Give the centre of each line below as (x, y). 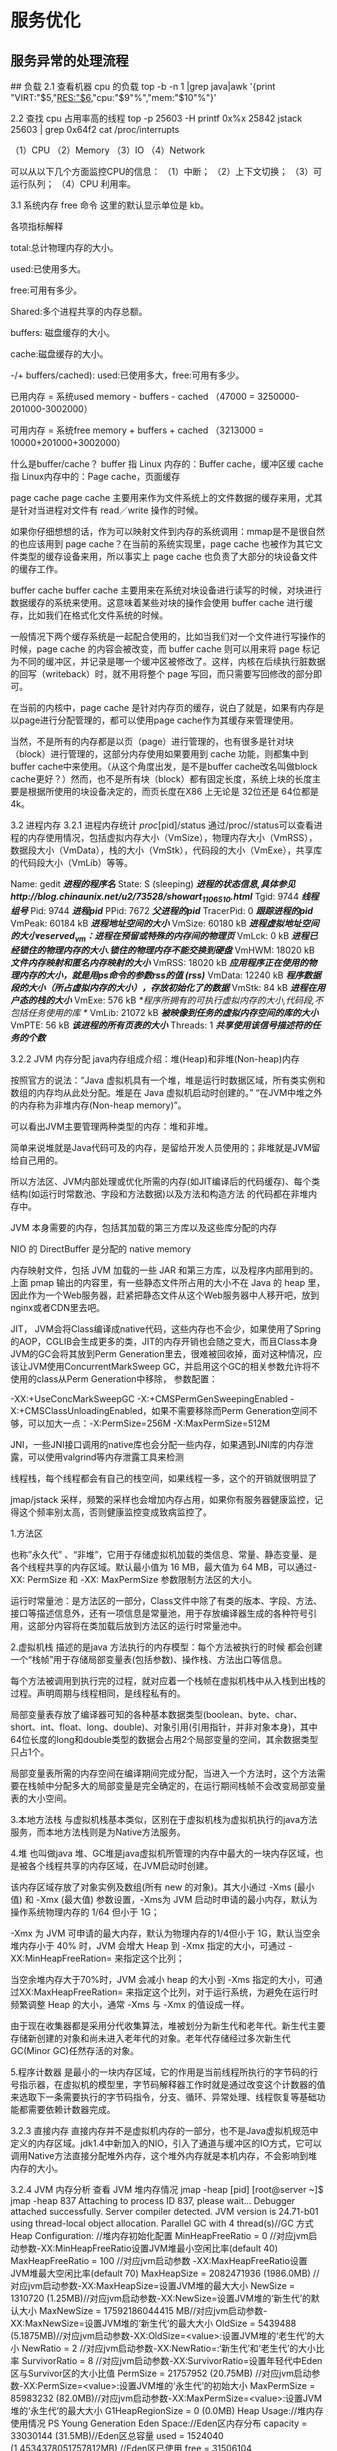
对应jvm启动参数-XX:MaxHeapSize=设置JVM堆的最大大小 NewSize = (153, 2285)
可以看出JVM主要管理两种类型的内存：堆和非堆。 (112, 1126)
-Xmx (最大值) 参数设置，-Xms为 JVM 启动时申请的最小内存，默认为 (176, 1899)
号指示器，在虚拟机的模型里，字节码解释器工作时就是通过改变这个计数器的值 (168, 2084)
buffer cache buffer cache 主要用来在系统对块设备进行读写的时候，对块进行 (166, 590)
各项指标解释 (36, 226)
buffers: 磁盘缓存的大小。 (63, 332)
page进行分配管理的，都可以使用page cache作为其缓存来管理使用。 (159, 720)
